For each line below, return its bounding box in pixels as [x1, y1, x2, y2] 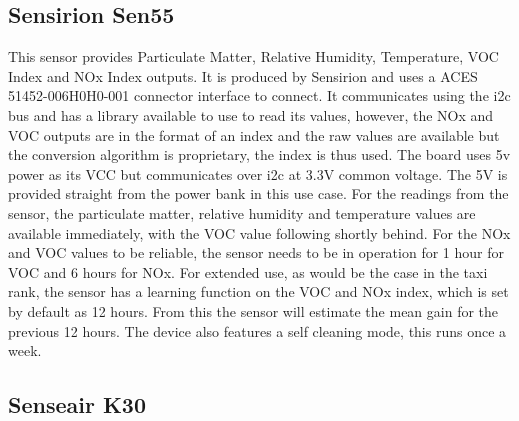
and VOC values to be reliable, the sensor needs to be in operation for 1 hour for [8, 242, 504, 263]
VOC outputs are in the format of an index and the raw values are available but [8, 124, 500, 145]
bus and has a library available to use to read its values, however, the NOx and [8, 104, 494, 125]
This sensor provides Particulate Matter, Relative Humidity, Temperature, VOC [8, 46, 499, 67]
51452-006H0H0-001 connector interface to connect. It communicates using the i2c [8, 85, 511, 106]
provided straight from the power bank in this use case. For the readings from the [8, 183, 509, 204]
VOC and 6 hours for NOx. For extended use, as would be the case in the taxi [8, 261, 488, 282]
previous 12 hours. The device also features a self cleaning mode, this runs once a [8, 320, 507, 341]
